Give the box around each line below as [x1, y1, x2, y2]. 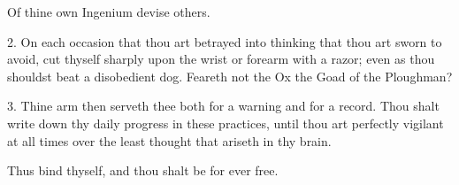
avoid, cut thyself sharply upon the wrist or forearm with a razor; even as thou [7, 50, 435, 68]
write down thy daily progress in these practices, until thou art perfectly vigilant [7, 113, 444, 132]
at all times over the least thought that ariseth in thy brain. [7, 131, 332, 150]
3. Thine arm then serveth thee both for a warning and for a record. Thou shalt [7, 96, 440, 115]
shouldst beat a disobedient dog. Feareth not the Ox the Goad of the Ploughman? [7, 66, 453, 85]
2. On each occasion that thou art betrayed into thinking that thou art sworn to [7, 32, 442, 50]
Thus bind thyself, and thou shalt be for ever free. [7, 161, 279, 180]
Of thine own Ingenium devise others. [7, 3, 210, 20]
